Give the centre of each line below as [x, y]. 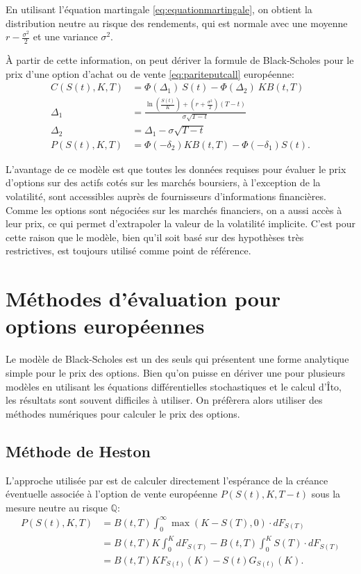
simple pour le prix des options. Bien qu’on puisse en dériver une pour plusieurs [176, 372]
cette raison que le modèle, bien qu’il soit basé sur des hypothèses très [155, 237]
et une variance [65, 36]
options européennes [105, 326]
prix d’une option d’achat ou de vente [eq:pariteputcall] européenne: [150, 73]
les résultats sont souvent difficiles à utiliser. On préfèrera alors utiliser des [164, 400]
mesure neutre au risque [57, 507]
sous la [326, 494]
